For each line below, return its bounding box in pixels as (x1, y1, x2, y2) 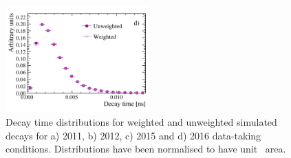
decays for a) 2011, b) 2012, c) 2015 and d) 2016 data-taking (6, 128, 261, 142)
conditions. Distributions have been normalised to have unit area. (6, 142, 286, 156)
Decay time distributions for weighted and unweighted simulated (6, 115, 277, 129)
